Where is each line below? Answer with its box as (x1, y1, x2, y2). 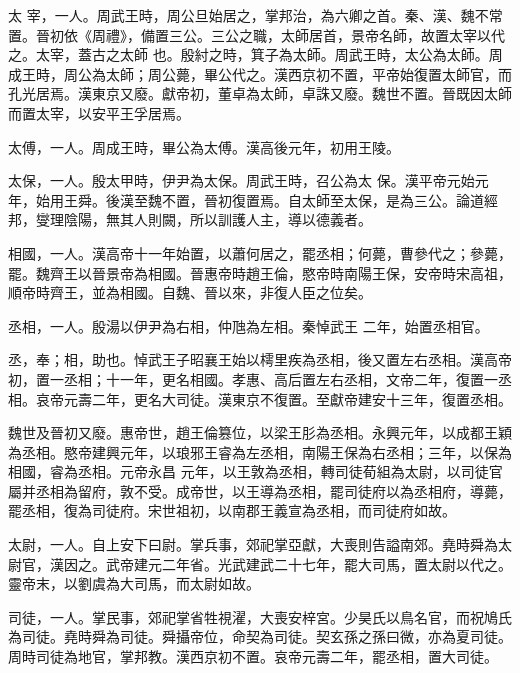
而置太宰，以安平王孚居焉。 (8, 102, 190, 123)
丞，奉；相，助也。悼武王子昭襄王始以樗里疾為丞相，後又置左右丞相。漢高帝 (8, 349, 512, 370)
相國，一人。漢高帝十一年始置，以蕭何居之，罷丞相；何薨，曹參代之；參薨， (8, 242, 512, 263)
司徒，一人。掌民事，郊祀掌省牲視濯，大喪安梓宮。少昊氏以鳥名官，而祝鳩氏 (8, 606, 512, 627)
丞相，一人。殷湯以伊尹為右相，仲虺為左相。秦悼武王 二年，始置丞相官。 (8, 315, 489, 336)
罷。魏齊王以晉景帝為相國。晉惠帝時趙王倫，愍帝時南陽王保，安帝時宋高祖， (8, 262, 512, 283)
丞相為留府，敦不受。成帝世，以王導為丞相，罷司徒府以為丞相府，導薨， (35, 480, 512, 501)
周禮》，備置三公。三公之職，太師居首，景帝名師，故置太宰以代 (91, 24, 505, 45)
